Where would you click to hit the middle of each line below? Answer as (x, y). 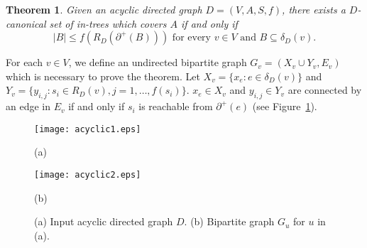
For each (24, 62)
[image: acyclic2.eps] (88, 175)
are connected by (325, 90)
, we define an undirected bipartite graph (158, 62)
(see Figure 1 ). (285, 106)
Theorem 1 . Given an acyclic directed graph (104, 9)
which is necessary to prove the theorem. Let (103, 76)
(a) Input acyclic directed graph (104, 221)
